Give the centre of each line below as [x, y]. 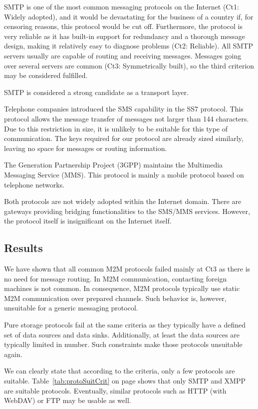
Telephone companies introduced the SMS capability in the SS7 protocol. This [124, 109]
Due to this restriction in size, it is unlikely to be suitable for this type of [116, 128]
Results [23, 248]
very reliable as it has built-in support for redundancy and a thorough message [125, 36]
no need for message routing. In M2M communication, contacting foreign [116, 278]
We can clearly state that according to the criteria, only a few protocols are [120, 371]
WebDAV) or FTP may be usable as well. [68, 400]
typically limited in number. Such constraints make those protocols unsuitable [123, 344]
